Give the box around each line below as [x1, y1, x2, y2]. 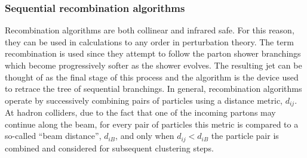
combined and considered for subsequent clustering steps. [5, 141, 214, 154]
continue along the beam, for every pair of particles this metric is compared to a [5, 117, 299, 130]
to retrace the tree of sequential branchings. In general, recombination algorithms [5, 82, 302, 95]
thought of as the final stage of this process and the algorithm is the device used [5, 70, 299, 83]
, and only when [115, 129, 174, 142]
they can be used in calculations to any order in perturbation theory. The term [5, 35, 294, 48]
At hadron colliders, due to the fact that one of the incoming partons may [5, 106, 276, 119]
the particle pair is [211, 129, 279, 142]
